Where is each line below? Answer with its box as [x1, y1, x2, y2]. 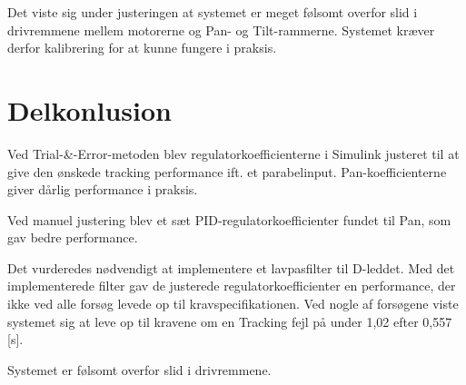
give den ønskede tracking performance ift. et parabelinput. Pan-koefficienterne [7, 162, 447, 181]
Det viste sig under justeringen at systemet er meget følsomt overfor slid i [7, 3, 418, 21]
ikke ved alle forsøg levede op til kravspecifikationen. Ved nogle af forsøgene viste [7, 294, 459, 313]
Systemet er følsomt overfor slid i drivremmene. [7, 360, 272, 379]
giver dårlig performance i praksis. [7, 180, 198, 199]
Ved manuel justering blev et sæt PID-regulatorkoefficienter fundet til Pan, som [7, 210, 451, 229]
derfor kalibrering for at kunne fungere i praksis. [7, 38, 277, 57]
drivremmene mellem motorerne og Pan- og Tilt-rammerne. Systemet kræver [7, 20, 435, 39]
